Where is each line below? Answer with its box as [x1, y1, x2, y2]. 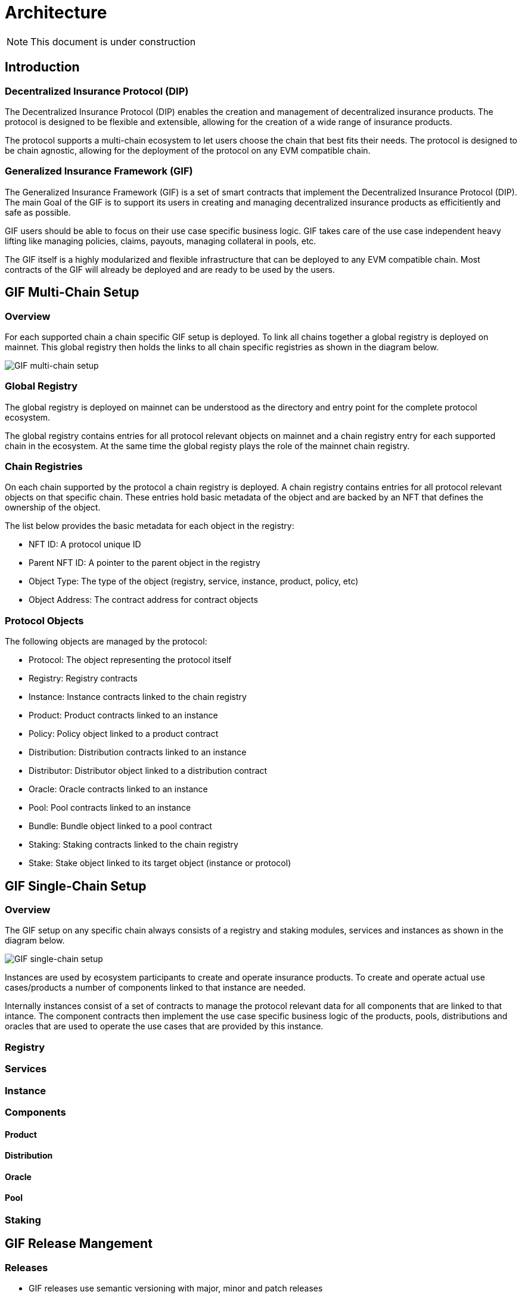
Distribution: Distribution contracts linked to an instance [29, 747, 247, 758]
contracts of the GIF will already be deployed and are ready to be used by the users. [5, 264, 335, 275]
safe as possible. [5, 207, 71, 217]
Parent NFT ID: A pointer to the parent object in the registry [29, 558, 260, 568]
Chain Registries [5, 460, 83, 473]
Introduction [5, 60, 80, 75]
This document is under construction [30, 35, 196, 48]
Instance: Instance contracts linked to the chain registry [29, 692, 247, 702]
